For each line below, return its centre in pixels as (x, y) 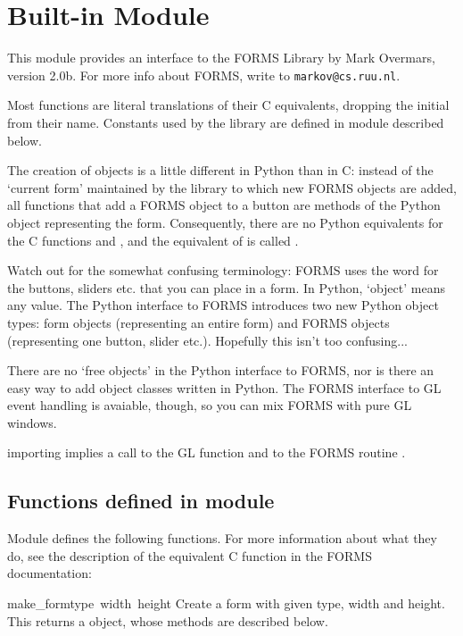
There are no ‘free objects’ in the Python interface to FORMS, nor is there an (221, 370)
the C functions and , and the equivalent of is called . (153, 240)
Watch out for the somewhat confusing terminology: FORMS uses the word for (223, 270)
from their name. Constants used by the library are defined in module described (226, 122)
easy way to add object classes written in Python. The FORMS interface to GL (224, 387)
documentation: (50, 573)
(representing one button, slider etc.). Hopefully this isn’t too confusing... (207, 340)
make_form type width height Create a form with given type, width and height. (226, 603)
